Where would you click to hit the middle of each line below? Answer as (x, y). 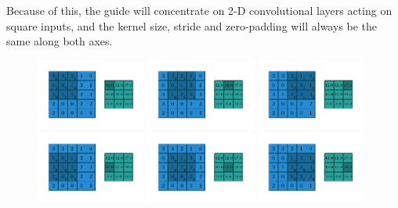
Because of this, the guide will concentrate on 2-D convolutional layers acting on (199, 10)
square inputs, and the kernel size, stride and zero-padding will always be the (192, 25)
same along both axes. (60, 41)
